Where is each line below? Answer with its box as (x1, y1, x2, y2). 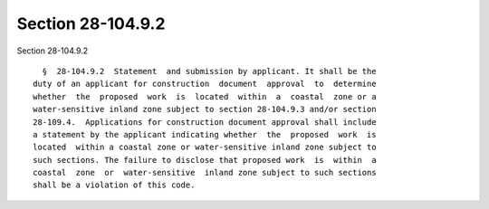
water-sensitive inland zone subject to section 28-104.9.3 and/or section (33, 104, 377, 115)
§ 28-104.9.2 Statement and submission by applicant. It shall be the (42, 66, 377, 76)
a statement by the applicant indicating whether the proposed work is (33, 129, 377, 139)
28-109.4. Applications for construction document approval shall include (33, 117, 377, 127)
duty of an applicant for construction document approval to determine (33, 79, 377, 90)
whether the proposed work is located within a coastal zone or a (33, 91, 377, 101)
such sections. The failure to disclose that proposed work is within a (33, 155, 377, 165)
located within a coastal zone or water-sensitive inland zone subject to (33, 142, 377, 153)
